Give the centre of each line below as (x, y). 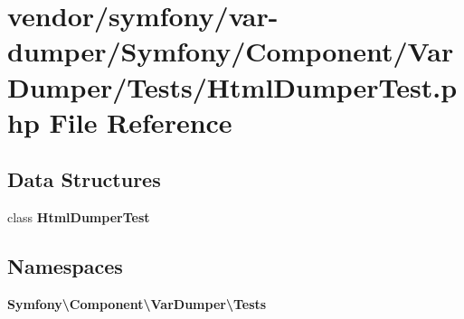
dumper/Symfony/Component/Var (231, 51)
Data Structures (84, 179)
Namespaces (65, 266)
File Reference (141, 122)
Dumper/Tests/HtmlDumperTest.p (232, 86)
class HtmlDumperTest (79, 217)
